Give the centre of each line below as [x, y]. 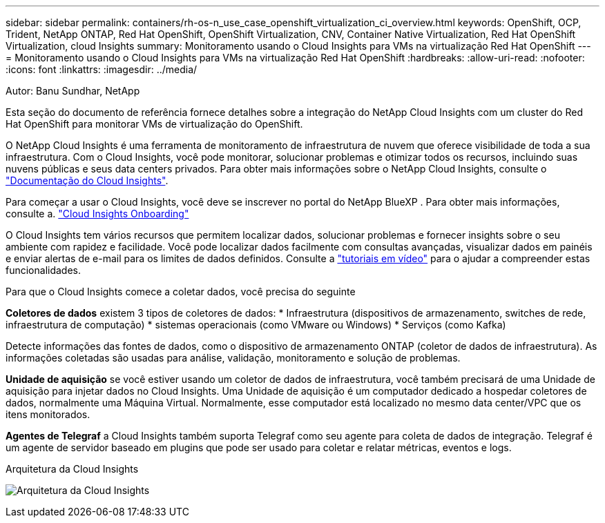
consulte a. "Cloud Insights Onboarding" [97, 214]
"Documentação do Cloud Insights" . [87, 180]
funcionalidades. [44, 270]
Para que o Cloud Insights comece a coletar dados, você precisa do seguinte [181, 292]
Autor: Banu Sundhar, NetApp [73, 91]
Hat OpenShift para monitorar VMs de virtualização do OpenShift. [154, 124]
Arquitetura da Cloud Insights [72, 469]
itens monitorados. [48, 414]
